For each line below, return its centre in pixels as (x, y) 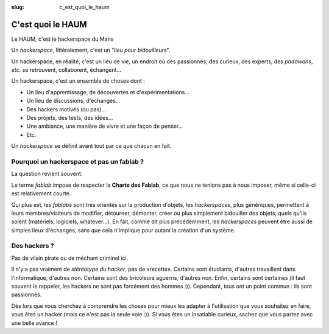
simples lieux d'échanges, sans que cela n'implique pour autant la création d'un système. (123, 230)
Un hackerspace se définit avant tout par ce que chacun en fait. (91, 146)
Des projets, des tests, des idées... (70, 118)
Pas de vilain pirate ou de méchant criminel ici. (70, 258)
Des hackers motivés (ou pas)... (66, 109)
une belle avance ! (34, 323)
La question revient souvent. (47, 174)
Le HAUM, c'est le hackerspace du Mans (62, 39)
